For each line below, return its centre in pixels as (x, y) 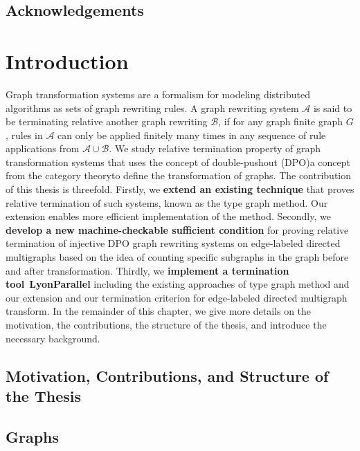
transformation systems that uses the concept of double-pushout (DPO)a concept (178, 162)
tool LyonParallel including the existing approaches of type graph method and (178, 284)
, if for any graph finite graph (280, 121)
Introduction (67, 61)
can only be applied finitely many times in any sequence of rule (192, 135)
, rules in (24, 135)
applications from (43, 148)
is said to (333, 108)
